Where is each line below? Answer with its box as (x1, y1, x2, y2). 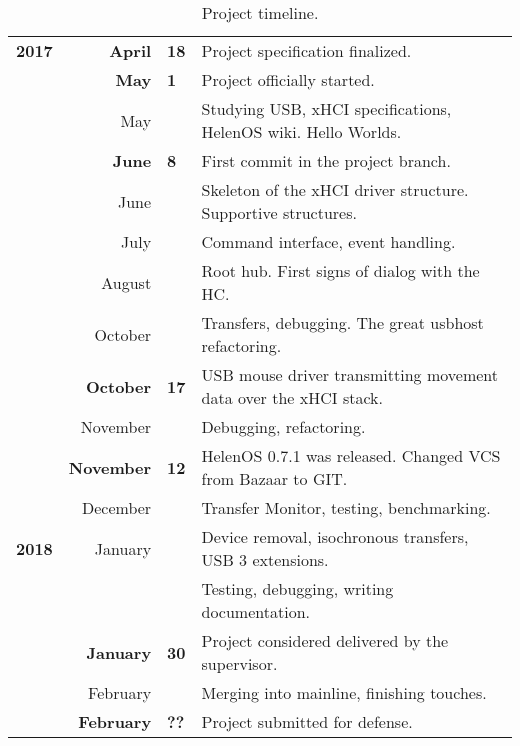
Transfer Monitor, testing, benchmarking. (201, 496, 491, 519)
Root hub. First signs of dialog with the (201, 259, 480, 282)
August (101, 270, 152, 294)
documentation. (201, 600, 310, 623)
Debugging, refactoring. (201, 415, 366, 438)
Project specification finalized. (201, 39, 412, 62)
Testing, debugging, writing (201, 577, 394, 600)
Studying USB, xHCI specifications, (201, 97, 452, 120)
